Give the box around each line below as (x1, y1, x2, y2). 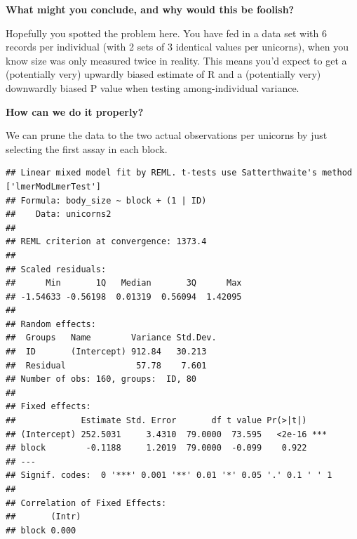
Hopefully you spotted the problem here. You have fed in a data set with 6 (6, 25, 327, 40)
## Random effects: (6, 319, 96, 329)
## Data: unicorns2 (6, 209, 112, 220)
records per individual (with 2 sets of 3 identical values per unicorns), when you (6, 39, 349, 54)
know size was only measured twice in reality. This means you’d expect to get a (6, 53, 347, 67)
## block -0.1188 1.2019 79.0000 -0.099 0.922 (6, 443, 307, 453)
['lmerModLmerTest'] (6, 181, 102, 192)
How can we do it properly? (6, 104, 144, 119)
